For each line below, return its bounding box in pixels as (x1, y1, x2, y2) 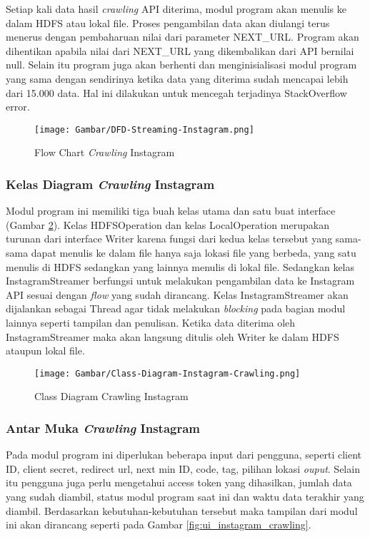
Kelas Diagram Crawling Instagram (6, 175, 215, 193)
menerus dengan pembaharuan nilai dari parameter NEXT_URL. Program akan (6, 29, 359, 44)
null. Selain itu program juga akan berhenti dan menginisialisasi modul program (6, 57, 357, 72)
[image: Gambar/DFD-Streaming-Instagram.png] (34, 124, 254, 135)
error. (6, 99, 30, 114)
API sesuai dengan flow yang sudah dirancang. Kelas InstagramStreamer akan (6, 287, 349, 302)
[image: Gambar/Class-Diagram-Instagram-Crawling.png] (34, 368, 301, 379)
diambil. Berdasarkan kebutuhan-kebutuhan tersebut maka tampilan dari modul (6, 503, 358, 518)
